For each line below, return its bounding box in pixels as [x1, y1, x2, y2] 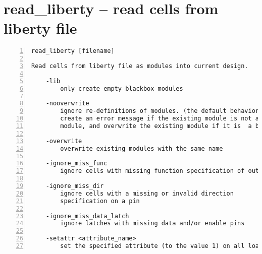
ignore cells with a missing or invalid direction [60, 189, 234, 197]
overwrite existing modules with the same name [60, 145, 223, 152]
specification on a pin [60, 197, 140, 205]
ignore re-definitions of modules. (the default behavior [60, 107, 259, 115]
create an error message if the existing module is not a [60, 115, 259, 122]
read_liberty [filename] [31, 47, 115, 55]
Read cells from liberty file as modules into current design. [31, 62, 248, 70]
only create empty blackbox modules [60, 85, 183, 92]
